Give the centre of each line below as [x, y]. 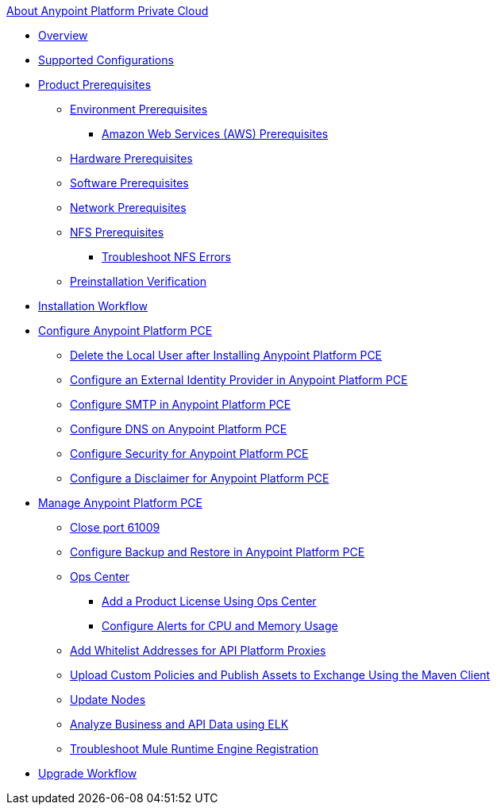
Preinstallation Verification [139, 281]
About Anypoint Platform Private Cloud [108, 11]
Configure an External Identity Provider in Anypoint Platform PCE [239, 380]
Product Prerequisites [95, 85]
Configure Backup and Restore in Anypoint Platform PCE [218, 552]
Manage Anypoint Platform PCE [120, 503]
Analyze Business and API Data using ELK [179, 724]
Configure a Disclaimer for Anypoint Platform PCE [200, 478]
